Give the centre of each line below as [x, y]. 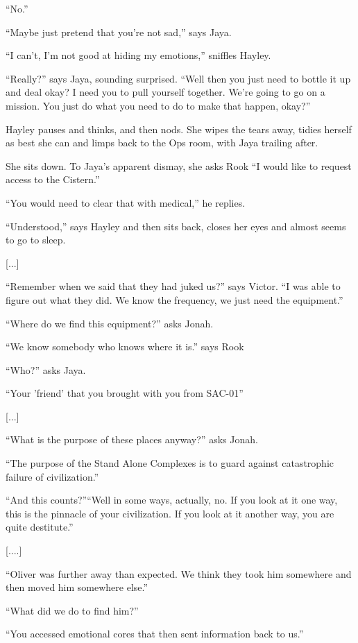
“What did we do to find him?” [72, 610]
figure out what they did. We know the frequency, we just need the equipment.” [174, 299]
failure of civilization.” [52, 476]
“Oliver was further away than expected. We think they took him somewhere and [179, 573]
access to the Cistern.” [53, 179]
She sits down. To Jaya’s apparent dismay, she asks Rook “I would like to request [179, 165]
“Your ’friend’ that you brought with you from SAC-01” [125, 393]
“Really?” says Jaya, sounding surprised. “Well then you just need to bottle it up [178, 78]
